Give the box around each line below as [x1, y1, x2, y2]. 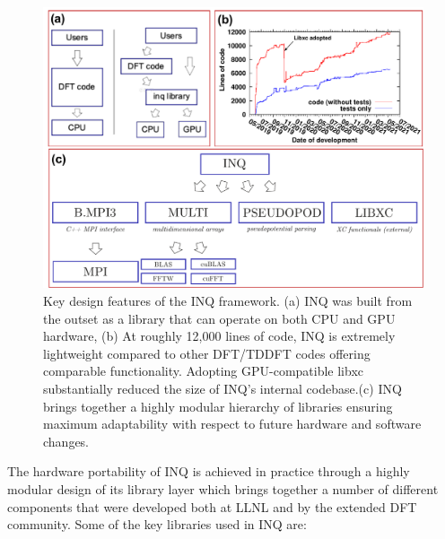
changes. [43, 431, 90, 450]
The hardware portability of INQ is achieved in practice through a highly [7, 462, 410, 481]
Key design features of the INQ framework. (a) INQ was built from [43, 291, 413, 310]
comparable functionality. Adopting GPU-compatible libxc [43, 361, 363, 380]
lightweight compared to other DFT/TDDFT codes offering [43, 343, 371, 362]
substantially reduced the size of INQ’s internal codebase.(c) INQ [43, 379, 402, 397]
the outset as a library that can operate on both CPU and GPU [43, 309, 396, 327]
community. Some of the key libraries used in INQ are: [7, 515, 307, 534]
